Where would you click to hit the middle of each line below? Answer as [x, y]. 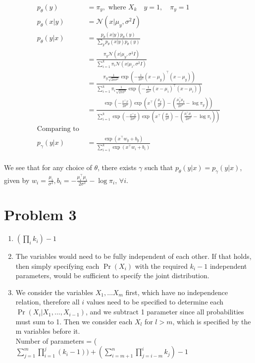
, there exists [117, 167]
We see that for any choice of [48, 167]
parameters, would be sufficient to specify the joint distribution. [112, 275]
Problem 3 [40, 214]
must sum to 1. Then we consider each [74, 321]
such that [159, 167]
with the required [161, 266]
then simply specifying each [57, 266]
